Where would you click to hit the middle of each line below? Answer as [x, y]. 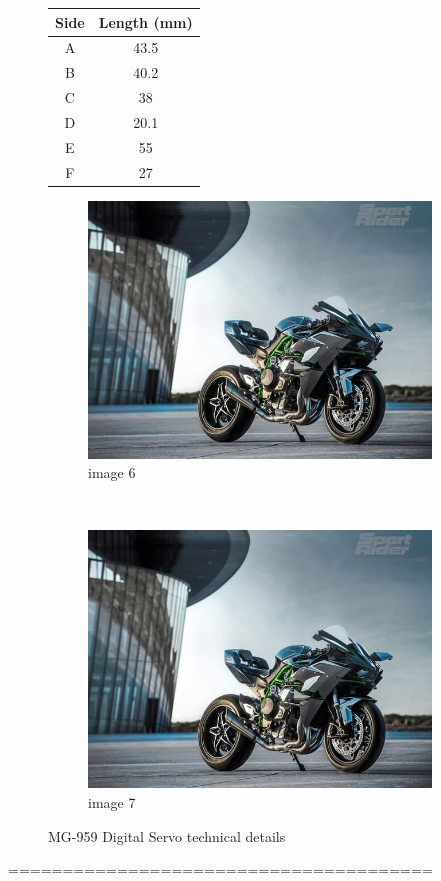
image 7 [112, 802]
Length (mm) [145, 21]
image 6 [112, 472]
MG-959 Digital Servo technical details [167, 835]
